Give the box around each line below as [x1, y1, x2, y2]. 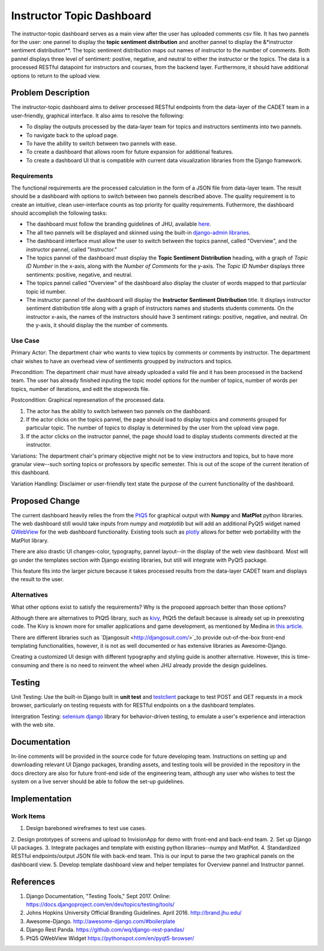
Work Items [11, 812, 46, 820]
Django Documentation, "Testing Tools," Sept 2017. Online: [26, 892, 171, 899]
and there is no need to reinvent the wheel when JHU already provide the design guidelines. [40, 662, 268, 669]
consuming [11, 662, 39, 669]
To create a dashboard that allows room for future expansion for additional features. [26, 148, 233, 156]
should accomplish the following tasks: [11, 209, 107, 217]
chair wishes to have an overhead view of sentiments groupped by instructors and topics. [11, 357, 233, 365]
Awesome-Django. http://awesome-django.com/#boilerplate [26, 917, 175, 925]
